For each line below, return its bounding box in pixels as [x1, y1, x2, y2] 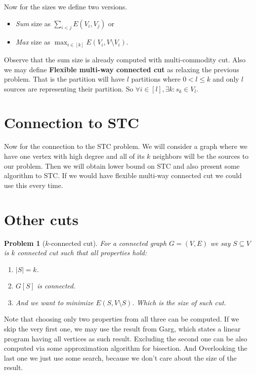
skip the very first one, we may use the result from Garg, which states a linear [4, 324, 241, 334]
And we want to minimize [15, 297, 93, 307]
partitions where [131, 74, 181, 84]
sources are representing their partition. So [4, 83, 133, 93]
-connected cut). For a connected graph [48, 237, 167, 248]
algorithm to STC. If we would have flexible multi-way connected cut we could [4, 170, 242, 181]
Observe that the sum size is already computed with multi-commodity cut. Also [4, 54, 246, 64]
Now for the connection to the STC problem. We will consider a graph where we [4, 141, 248, 151]
